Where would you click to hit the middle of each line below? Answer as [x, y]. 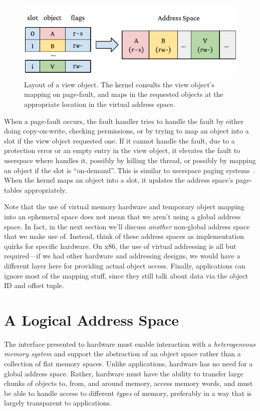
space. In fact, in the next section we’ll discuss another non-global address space [127, 226]
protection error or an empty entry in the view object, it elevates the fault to [122, 150]
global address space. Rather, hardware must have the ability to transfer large [124, 373]
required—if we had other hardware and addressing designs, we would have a [122, 256]
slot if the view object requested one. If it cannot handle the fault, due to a [119, 140]
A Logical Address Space [92, 319]
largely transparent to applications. [58, 403]
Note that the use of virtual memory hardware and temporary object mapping [124, 207]
